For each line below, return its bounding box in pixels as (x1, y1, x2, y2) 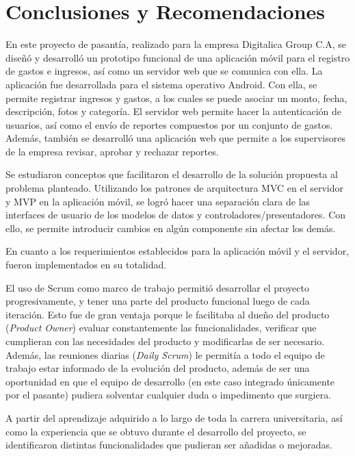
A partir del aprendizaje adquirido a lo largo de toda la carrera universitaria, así (5, 410, 343, 425)
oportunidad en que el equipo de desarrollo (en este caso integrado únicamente (5, 374, 335, 388)
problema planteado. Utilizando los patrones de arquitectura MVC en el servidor (5, 181, 343, 195)
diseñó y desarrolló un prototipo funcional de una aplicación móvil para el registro (5, 50, 350, 64)
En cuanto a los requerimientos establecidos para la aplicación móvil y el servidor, (5, 244, 350, 258)
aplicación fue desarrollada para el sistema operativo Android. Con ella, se (5, 77, 317, 91)
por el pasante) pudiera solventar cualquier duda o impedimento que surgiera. (5, 388, 332, 402)
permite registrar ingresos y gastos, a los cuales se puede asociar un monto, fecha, (5, 90, 347, 105)
